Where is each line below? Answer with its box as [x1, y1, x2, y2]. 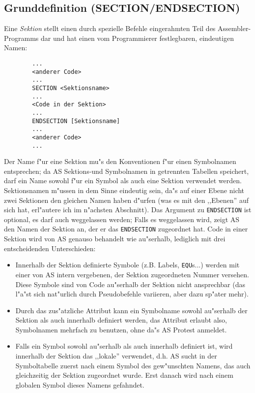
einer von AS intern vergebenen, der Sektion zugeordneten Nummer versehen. [15, 269, 249, 279]
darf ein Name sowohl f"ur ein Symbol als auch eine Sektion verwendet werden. [4, 175, 242, 186]
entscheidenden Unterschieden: [4, 243, 96, 253]
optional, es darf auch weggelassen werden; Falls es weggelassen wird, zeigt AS [4, 214, 240, 224]
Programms [4, 33, 39, 43]
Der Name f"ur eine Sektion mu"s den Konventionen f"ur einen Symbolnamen [4, 156, 236, 166]
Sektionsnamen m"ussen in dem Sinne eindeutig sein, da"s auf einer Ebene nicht [4, 185, 245, 195]
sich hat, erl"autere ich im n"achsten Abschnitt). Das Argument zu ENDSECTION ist [4, 204, 252, 215]
